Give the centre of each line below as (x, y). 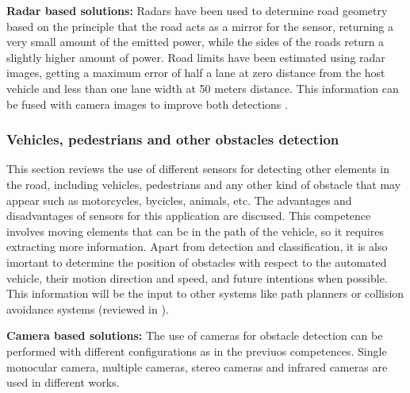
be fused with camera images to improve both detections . (147, 104)
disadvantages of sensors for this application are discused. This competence (189, 216)
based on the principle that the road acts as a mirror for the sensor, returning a (200, 26)
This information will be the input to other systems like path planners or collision (205, 293)
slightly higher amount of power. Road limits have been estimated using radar (196, 57)
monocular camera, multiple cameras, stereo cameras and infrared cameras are (197, 366)
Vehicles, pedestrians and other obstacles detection (173, 139)
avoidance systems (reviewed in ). (88, 308)
